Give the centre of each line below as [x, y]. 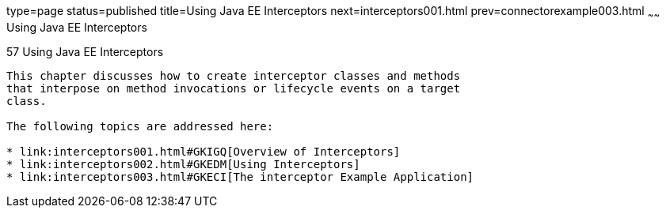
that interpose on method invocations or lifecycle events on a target [234, 88]
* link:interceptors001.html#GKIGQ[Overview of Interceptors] [204, 151]
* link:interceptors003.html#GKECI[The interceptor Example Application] [240, 176]
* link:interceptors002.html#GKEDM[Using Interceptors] [183, 164]
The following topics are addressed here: [140, 126]
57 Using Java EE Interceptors [85, 51]
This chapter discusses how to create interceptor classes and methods [234, 75]
